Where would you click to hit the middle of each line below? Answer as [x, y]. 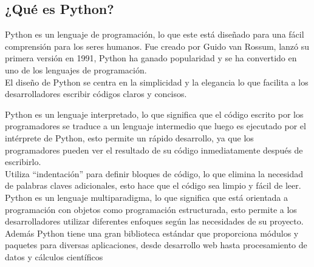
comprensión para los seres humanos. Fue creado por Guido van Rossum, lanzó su [157, 46]
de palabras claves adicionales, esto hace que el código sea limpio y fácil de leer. [153, 185]
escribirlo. [23, 162]
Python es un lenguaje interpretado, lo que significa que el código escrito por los [154, 114]
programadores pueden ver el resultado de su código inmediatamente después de [154, 150]
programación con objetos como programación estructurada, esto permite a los [151, 209]
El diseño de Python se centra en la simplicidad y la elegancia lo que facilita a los [157, 82]
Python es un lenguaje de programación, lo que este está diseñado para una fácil [155, 34]
